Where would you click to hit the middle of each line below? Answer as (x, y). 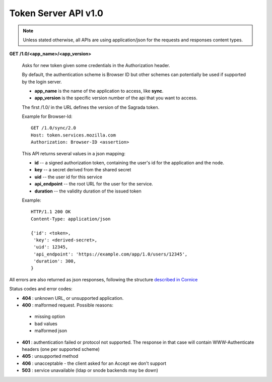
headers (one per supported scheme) (61, 349)
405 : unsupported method (50, 356)
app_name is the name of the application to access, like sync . (99, 91)
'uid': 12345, (51, 247)
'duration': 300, (55, 261)
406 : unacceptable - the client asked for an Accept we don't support (94, 363)
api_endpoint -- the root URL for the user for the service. (94, 184)
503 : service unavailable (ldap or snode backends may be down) (90, 370)
